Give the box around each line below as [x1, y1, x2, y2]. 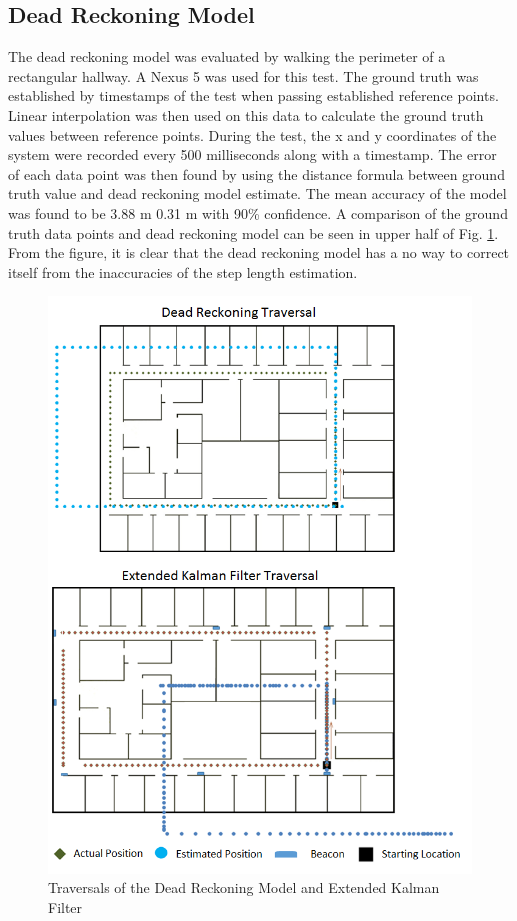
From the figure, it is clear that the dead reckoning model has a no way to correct [8, 242, 510, 263]
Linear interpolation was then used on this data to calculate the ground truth [8, 104, 484, 125]
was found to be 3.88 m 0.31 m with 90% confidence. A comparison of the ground [8, 202, 508, 223]
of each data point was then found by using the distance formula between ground [8, 163, 505, 184]
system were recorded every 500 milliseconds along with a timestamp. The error [8, 144, 497, 165]
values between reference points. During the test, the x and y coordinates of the [8, 124, 497, 145]
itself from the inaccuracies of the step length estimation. [8, 261, 358, 282]
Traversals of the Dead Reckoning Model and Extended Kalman [48, 877, 440, 898]
